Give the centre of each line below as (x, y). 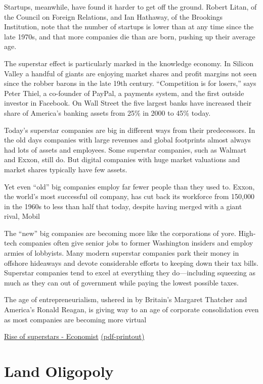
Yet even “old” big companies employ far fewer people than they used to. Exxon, (129, 186)
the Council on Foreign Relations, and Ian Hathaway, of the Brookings (114, 16)
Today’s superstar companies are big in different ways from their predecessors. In (130, 130)
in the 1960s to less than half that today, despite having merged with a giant (123, 206)
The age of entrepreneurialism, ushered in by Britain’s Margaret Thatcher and (126, 299)
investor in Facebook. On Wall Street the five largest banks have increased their (128, 103)
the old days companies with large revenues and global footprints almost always (127, 140)
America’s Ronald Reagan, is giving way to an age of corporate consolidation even (131, 309)
